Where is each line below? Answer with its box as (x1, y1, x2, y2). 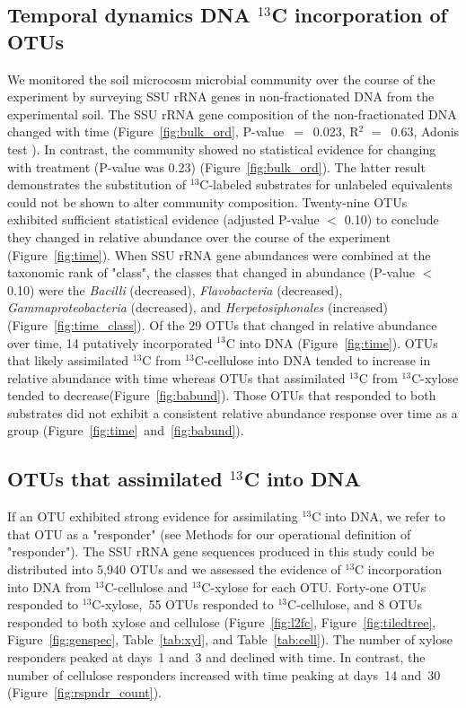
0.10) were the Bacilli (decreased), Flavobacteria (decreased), (7, 280, 343, 299)
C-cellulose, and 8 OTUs (287, 595, 422, 614)
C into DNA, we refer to (312, 507, 445, 526)
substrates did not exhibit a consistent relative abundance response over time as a (7, 403, 458, 422)
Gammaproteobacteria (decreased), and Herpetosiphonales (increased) (7, 298, 389, 317)
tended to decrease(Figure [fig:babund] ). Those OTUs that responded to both (7, 386, 436, 405)
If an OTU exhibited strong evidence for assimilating (7, 507, 298, 526)
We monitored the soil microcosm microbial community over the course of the (7, 69, 435, 88)
